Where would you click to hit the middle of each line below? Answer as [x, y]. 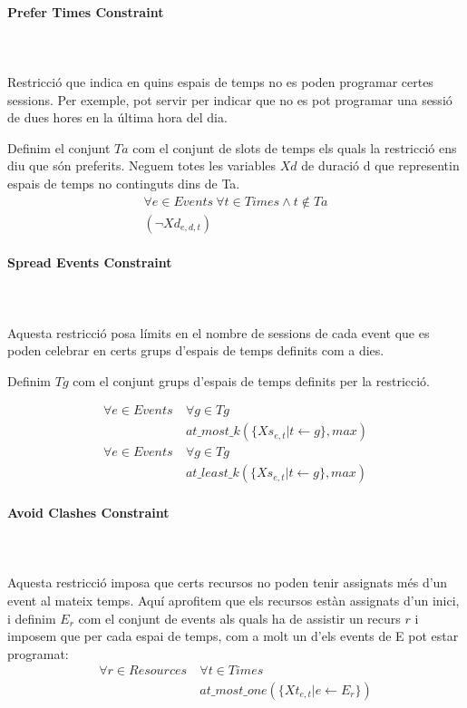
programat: [38, 653]
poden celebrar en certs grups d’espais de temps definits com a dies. [196, 350]
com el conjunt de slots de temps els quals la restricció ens [295, 147]
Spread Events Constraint [90, 262]
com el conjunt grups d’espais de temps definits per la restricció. [252, 380]
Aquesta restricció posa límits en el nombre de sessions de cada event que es [219, 332]
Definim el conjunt [59, 147]
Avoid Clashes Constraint [88, 513]
